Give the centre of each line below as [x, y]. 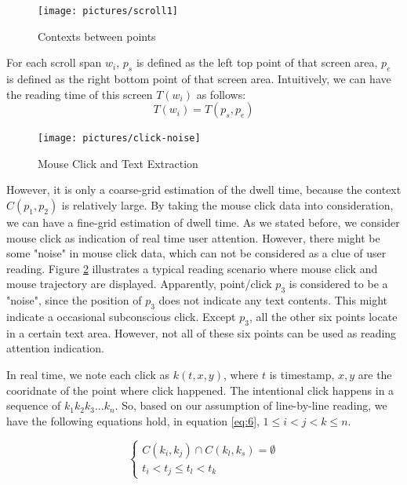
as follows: [221, 94]
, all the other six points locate [323, 317]
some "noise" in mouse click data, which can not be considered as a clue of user [196, 253]
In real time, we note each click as [88, 375]
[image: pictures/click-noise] [119, 139]
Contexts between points [97, 36]
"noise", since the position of [74, 300]
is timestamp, [302, 375]
